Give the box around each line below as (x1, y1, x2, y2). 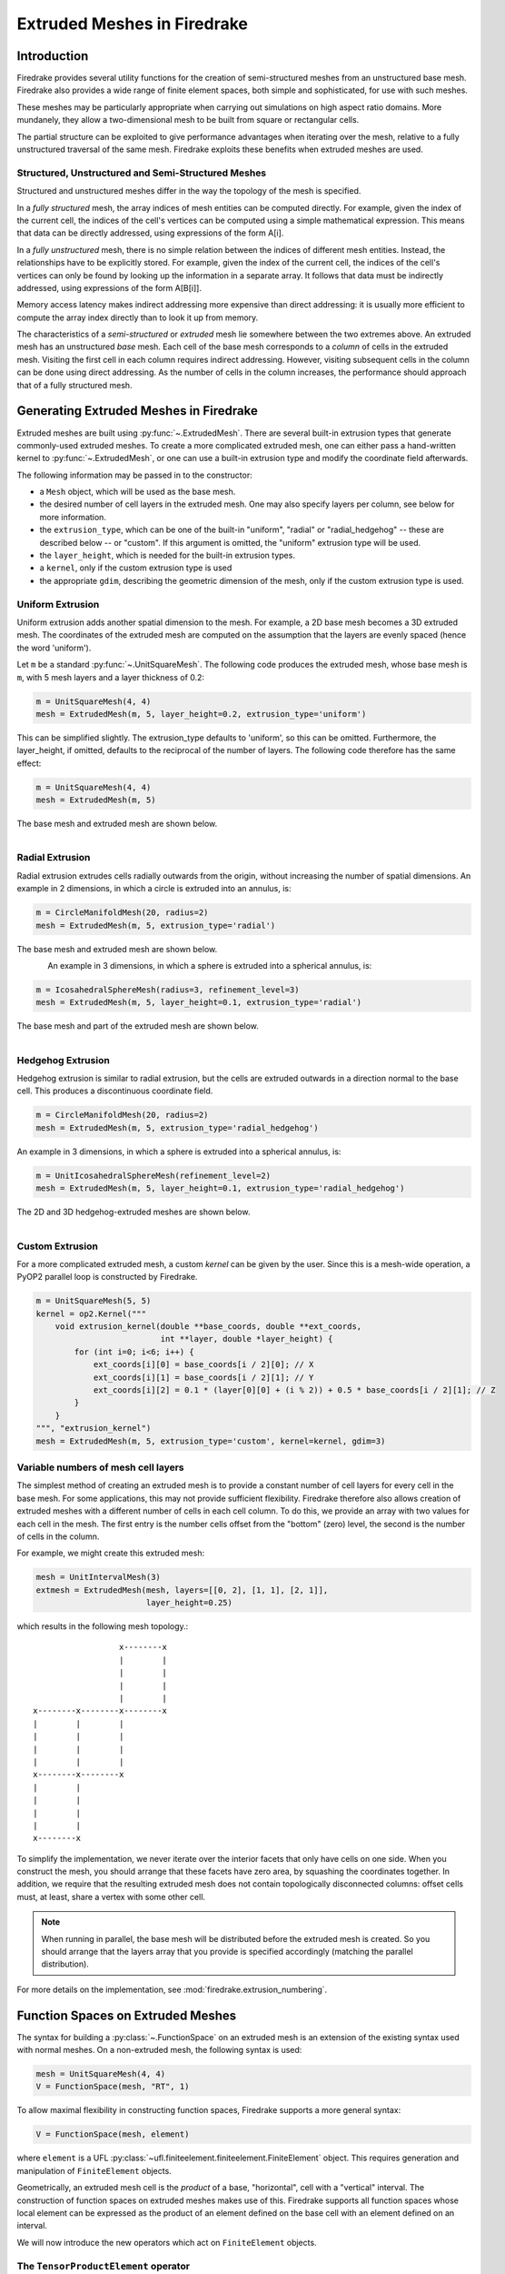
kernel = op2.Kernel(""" (35, 1308, 147, 1319)
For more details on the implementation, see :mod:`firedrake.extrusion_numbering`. (16, 1984, 328, 1995)
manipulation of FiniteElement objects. (16, 2165, 172, 2176)
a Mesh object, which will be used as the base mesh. (39, 487, 236, 498)
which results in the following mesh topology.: (16, 1621, 189, 1632)
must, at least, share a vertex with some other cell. (16, 1891, 206, 1902)
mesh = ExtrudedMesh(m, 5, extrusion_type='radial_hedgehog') (35, 1122, 319, 1132)
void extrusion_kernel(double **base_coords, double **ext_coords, (54, 1322, 362, 1332)
